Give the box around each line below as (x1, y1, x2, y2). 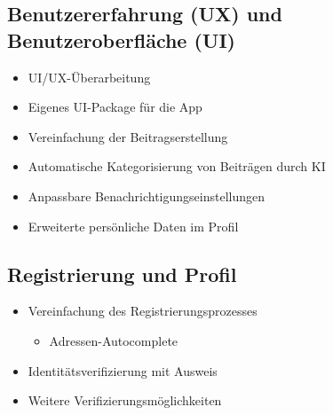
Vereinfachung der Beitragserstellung (28, 127, 228, 145)
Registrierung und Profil (7, 260, 237, 287)
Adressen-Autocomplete (49, 331, 178, 349)
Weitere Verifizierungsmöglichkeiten (28, 391, 222, 410)
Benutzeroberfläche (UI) (7, 26, 235, 53)
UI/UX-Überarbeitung (28, 67, 151, 86)
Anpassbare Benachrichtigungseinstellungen (28, 186, 266, 205)
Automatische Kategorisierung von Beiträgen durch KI (28, 157, 326, 176)
